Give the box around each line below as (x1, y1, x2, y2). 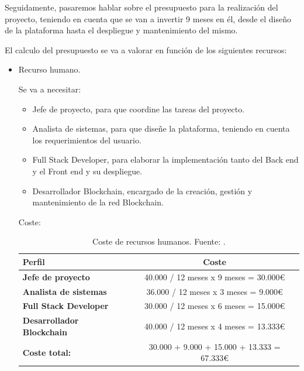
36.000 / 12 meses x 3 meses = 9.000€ (146, 285, 283, 297)
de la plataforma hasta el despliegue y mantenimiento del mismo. (5, 24, 238, 36)
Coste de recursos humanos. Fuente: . (92, 235, 226, 248)
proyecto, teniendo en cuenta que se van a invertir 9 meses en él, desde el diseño (5, 12, 292, 25)
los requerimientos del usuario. (32, 133, 141, 146)
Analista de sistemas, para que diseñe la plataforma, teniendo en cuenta (32, 122, 290, 135)
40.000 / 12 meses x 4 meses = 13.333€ (144, 320, 285, 332)
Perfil (22, 255, 45, 267)
